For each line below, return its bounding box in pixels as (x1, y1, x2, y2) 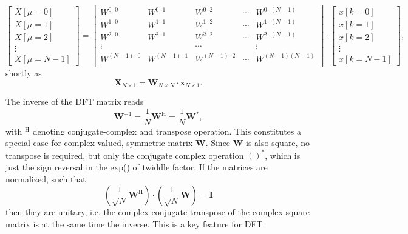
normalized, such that (5, 172, 86, 185)
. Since (205, 136, 231, 149)
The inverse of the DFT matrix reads (5, 95, 144, 107)
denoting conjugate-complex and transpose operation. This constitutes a (32, 124, 301, 137)
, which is (265, 149, 301, 161)
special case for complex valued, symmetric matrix (5, 136, 193, 149)
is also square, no (246, 136, 310, 149)
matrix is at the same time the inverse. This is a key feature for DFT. (5, 217, 265, 230)
